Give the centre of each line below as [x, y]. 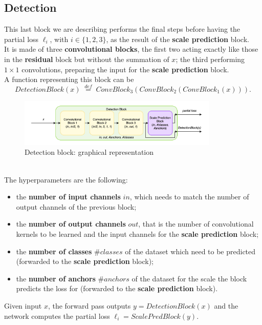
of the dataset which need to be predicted [190, 251]
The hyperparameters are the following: [66, 179]
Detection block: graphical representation [89, 152]
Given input [23, 305]
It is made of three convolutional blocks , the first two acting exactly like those [131, 49]
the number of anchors [56, 278]
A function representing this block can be [69, 79]
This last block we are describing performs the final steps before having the [122, 29]
